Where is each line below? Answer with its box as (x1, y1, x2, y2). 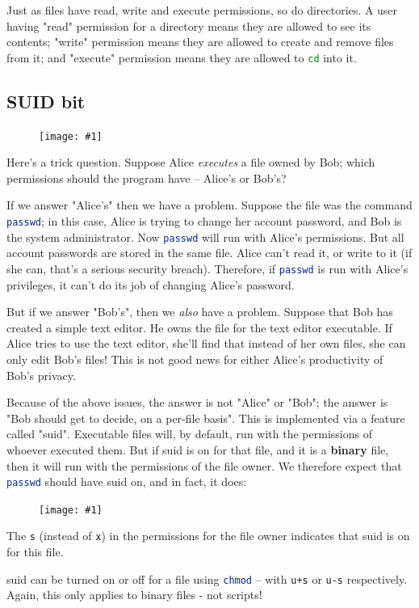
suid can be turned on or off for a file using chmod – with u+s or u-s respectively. (6, 570, 408, 587)
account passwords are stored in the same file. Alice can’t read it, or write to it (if (6, 244, 413, 261)
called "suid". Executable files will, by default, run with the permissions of (6, 425, 372, 442)
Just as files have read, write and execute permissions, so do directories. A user (6, 2, 398, 18)
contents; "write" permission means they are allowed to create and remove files (6, 33, 394, 50)
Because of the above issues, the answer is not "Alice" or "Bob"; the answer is (6, 394, 388, 411)
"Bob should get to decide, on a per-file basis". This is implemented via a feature (6, 409, 405, 426)
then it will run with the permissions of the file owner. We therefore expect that (6, 457, 402, 474)
